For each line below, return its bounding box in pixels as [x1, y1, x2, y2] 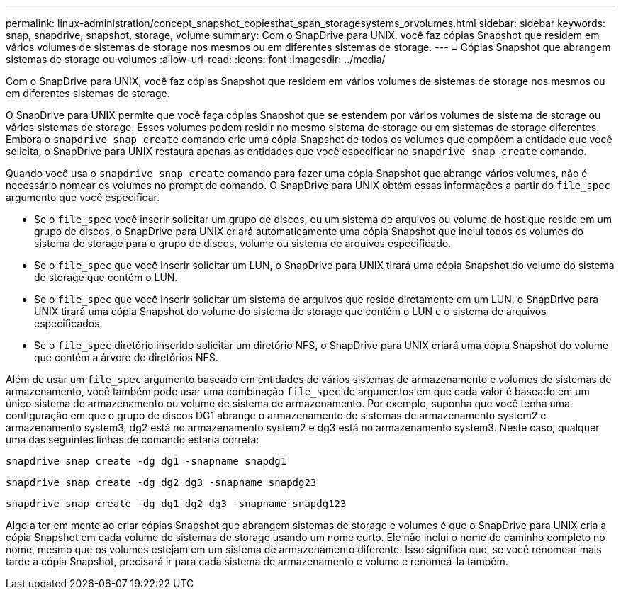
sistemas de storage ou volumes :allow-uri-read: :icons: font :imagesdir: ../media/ [6, 53, 386, 65]
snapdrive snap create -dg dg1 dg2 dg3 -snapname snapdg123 [6, 498, 347, 509]
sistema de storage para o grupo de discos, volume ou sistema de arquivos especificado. [34, 237, 452, 249]
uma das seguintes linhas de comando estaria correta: [6, 433, 259, 446]
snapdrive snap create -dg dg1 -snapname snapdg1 [6, 455, 287, 467]
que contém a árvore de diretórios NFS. [34, 351, 218, 363]
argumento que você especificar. [6, 191, 160, 203]
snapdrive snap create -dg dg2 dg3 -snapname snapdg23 [6, 477, 317, 488]
